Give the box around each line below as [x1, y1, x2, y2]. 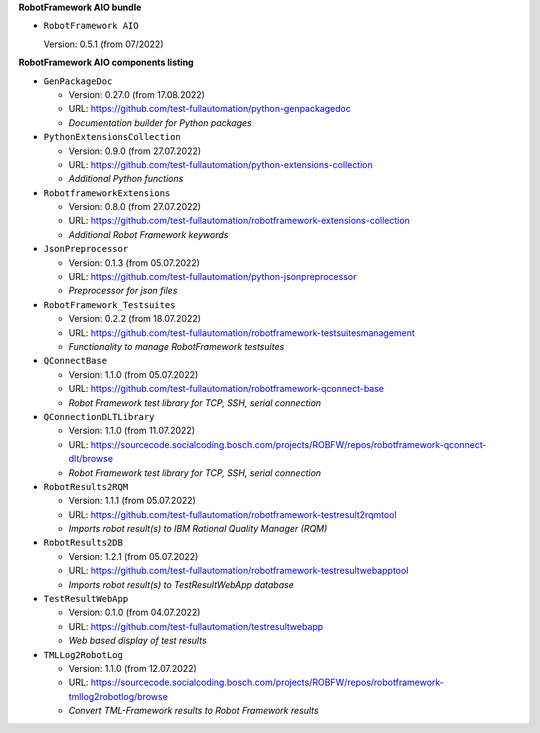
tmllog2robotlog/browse [68, 690, 169, 702]
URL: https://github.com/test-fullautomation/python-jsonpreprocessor [68, 271, 357, 283]
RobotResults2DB [43, 537, 124, 549]
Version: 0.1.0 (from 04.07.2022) [68, 606, 201, 619]
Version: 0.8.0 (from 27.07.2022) [68, 201, 202, 213]
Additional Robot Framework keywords [68, 228, 229, 240]
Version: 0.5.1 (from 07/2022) [43, 38, 164, 50]
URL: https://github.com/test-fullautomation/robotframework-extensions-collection [68, 215, 410, 227]
